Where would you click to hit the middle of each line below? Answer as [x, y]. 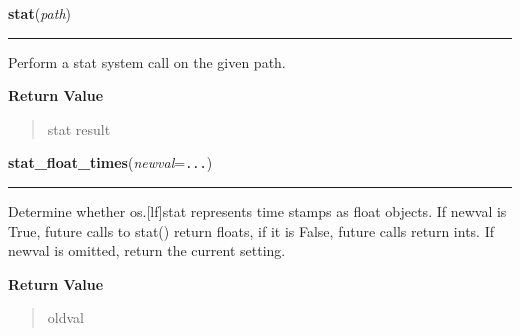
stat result [79, 128]
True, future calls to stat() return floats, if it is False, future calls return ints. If [251, 230]
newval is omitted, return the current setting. [147, 250]
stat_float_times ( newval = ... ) [110, 162]
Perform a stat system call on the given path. [147, 61]
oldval [65, 317]
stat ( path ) [40, 13]
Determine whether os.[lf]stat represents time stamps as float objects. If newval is [257, 211]
